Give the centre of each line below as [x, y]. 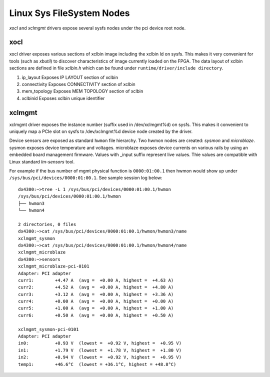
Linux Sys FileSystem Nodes [69, 13]
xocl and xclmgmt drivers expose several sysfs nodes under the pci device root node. [97, 28]
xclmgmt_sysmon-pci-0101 [48, 329]
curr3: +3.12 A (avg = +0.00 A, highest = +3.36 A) [96, 294]
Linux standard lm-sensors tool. [42, 161]
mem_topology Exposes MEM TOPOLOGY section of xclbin [82, 91]
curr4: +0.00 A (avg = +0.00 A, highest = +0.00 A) [96, 301]
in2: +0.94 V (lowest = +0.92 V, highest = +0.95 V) [100, 357]
